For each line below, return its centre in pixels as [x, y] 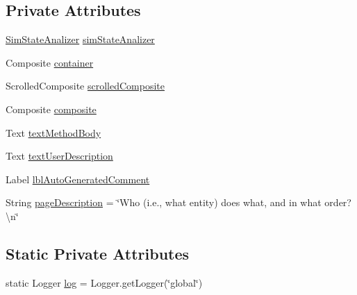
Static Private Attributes [98, 253]
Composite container [50, 62]
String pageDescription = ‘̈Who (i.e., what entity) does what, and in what [164, 202]
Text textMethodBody [53, 132]
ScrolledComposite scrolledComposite [85, 86]
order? [338, 202]
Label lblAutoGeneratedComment [78, 179]
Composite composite [51, 109]
